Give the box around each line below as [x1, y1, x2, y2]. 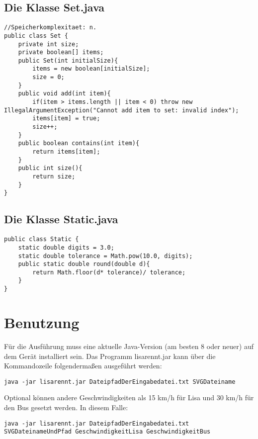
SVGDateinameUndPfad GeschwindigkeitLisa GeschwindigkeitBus [4, 428, 211, 436]
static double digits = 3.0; [18, 244, 114, 251]
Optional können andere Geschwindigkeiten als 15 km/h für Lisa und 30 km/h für [4, 392, 254, 403]
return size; [32, 173, 76, 180]
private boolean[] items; [18, 49, 104, 56]
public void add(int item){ [18, 90, 111, 97]
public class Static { [4, 236, 79, 243]
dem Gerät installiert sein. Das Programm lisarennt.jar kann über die [4, 351, 216, 361]
